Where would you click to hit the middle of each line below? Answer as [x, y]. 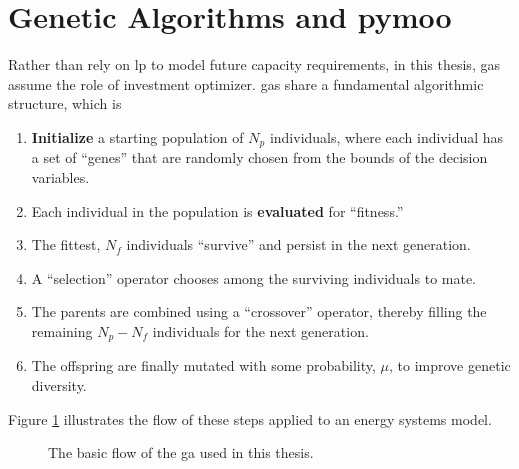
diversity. [59, 384]
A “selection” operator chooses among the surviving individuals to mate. [254, 277]
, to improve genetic [450, 365]
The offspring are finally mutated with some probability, [203, 365]
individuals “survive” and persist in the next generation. [298, 244]
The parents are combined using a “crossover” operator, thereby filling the [259, 311]
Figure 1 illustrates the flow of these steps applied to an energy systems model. [250, 418]
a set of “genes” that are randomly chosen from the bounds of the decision [259, 157]
